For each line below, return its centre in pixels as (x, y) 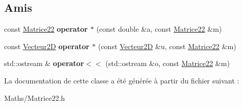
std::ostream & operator (44, 63)
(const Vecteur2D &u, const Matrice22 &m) (167, 46)
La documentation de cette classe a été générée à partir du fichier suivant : (122, 80)
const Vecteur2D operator (47, 46)
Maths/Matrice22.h (35, 98)
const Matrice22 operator (46, 29)
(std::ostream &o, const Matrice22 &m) (168, 63)
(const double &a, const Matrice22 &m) (159, 29)
